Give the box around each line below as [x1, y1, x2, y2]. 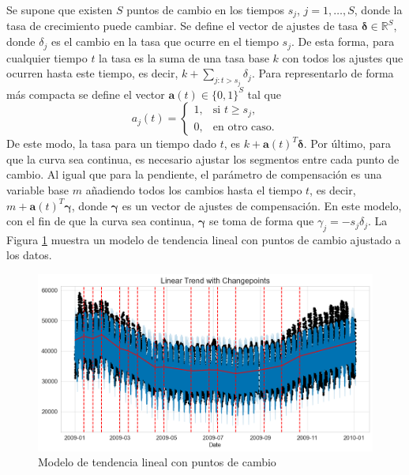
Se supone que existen [6, 2, 113, 17]
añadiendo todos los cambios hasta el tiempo [85, 181, 302, 198]
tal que [247, 85, 282, 102]
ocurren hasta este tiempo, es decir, [6, 65, 178, 81]
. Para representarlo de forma [251, 65, 394, 81]
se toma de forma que [208, 213, 314, 229]
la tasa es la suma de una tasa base [99, 49, 269, 66]
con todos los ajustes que [282, 49, 403, 66]
